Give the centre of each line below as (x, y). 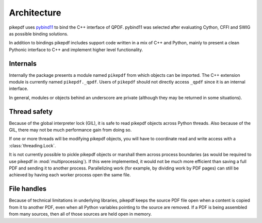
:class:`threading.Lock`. (33, 145)
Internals (23, 63)
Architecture (35, 13)
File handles (28, 189)
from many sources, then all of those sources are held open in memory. (81, 214)
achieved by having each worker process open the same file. (70, 175)
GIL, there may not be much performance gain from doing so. (70, 130)
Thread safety (31, 111)
